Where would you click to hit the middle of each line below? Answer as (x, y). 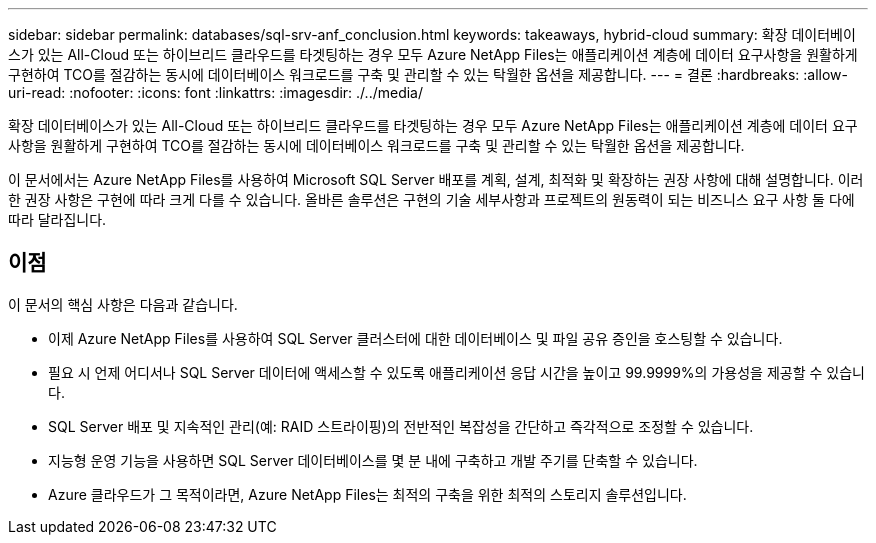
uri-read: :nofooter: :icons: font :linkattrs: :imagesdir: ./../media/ (216, 92)
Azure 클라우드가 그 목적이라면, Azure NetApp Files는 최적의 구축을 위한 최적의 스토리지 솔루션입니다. (367, 494)
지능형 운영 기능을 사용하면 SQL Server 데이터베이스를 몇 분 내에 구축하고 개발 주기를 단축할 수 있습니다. (373, 460)
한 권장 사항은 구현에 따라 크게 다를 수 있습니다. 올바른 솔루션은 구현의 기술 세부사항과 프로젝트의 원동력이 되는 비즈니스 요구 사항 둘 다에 (431, 199)
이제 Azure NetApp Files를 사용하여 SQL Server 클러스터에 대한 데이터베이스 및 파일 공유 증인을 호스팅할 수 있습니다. (415, 338)
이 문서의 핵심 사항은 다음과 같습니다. (123, 304)
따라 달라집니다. (57, 219)
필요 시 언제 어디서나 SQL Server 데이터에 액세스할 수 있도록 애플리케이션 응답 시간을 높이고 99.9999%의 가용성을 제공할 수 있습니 (456, 372)
